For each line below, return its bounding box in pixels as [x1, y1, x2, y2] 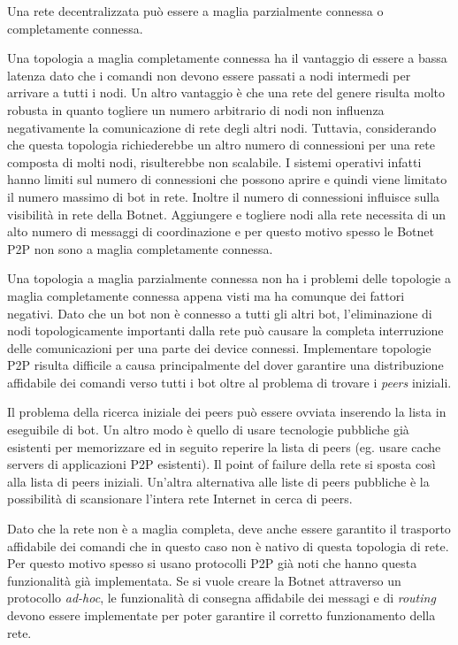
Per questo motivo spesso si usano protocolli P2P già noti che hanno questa [7, 554, 417, 572]
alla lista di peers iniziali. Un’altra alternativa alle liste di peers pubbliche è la [7, 472, 430, 490]
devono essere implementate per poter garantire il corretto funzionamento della [7, 606, 436, 624]
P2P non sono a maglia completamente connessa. [7, 239, 273, 257]
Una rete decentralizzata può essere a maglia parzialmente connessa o [7, 2, 384, 19]
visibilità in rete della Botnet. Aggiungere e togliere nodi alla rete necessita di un [7, 204, 447, 223]
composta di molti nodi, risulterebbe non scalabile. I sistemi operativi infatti [7, 152, 422, 171]
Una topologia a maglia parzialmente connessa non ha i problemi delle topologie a [7, 269, 451, 288]
